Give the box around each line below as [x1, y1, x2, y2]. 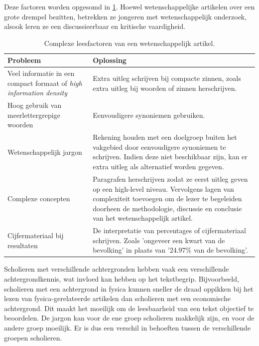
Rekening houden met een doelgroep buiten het [93, 132, 237, 142]
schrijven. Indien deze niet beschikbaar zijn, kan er [93, 151, 248, 162]
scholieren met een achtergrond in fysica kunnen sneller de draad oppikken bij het [4, 283, 254, 294]
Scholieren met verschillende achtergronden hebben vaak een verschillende [4, 264, 229, 274]
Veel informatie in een [7, 68, 75, 78]
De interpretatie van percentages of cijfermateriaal [93, 225, 246, 236]
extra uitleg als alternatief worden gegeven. [93, 161, 224, 172]
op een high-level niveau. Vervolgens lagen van [93, 183, 234, 194]
